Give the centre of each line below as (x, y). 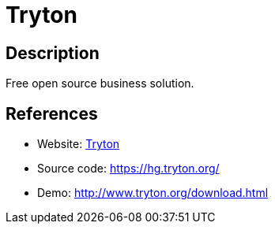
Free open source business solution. (100, 83)
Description (53, 53)
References (52, 113)
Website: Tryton (79, 144)
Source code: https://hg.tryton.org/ (128, 169)
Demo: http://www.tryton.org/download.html (153, 193)
